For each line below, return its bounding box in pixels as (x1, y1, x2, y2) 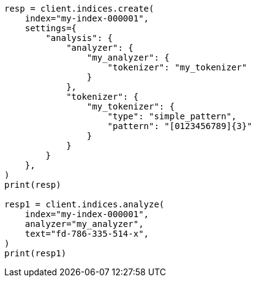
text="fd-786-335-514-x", (24, 229, 149, 239)
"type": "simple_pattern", (107, 111, 237, 121)
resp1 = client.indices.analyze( (4, 199, 165, 209)
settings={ (24, 23, 77, 33)
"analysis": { (45, 33, 113, 43)
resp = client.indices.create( (4, 4, 154, 13)
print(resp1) (4, 248, 67, 258)
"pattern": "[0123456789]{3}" (107, 121, 252, 131)
